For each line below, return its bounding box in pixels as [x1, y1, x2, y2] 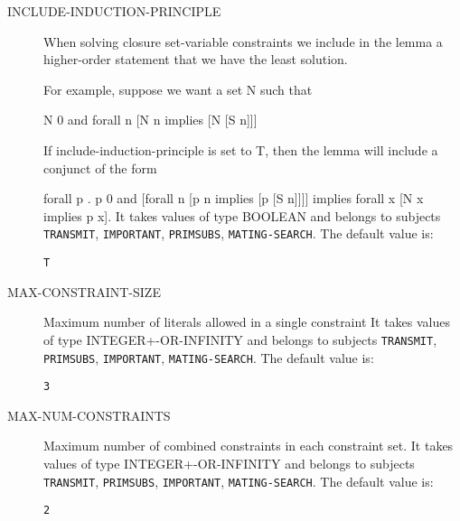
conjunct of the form [43, 158, 157, 177]
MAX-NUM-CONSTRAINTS [7, 405, 171, 424]
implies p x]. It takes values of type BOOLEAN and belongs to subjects [43, 206, 441, 225]
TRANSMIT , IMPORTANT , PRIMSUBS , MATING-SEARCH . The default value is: [43, 224, 434, 243]
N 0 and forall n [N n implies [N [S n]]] [43, 110, 258, 129]
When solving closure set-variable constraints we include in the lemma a [43, 32, 443, 51]
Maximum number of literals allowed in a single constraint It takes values [43, 312, 451, 331]
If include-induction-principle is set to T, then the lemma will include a [43, 140, 438, 159]
